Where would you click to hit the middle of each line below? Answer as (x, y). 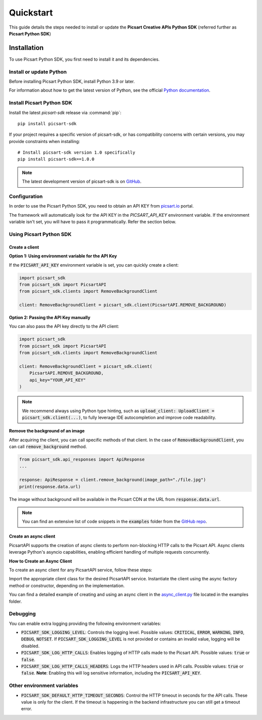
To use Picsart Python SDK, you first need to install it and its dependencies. (84, 59)
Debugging (22, 614)
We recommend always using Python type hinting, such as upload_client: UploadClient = (118, 411)
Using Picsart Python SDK (40, 234)
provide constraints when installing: (44, 141)
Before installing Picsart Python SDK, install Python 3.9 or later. (72, 81)
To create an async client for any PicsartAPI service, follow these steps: (81, 570)
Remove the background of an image (47, 431)
